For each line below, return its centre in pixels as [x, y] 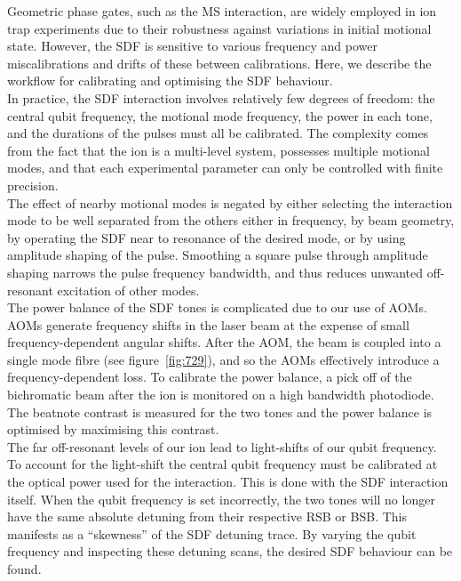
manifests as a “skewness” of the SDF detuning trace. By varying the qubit [212, 533]
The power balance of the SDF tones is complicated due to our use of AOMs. [217, 307]
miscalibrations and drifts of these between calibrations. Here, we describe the [219, 63]
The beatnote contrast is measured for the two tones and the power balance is [220, 412]
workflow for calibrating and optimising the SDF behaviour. [170, 81]
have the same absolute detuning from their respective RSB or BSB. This [207, 516]
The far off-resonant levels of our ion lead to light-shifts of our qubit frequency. [222, 446]
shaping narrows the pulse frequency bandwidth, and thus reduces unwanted [215, 272]
